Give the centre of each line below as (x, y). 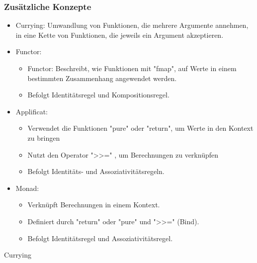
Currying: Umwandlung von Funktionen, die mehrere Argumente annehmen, (132, 25)
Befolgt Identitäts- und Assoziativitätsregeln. (96, 171)
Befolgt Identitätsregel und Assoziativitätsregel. (100, 238)
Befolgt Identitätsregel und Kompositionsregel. (98, 95)
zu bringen (44, 137)
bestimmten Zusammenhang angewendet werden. (102, 78)
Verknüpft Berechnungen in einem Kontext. (94, 205)
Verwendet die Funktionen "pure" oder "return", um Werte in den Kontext (140, 128)
